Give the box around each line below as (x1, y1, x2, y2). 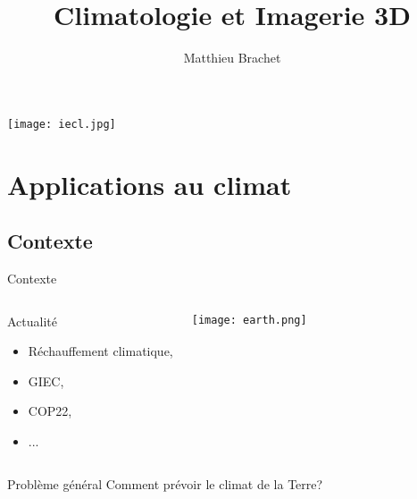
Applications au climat (7, 165, 292, 202)
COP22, (28, 402, 72, 420)
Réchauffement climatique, (28, 342, 173, 360)
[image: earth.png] (191, 313, 307, 326)
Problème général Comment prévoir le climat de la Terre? (7, 474, 323, 493)
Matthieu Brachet (183, 48, 281, 67)
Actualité (7, 311, 57, 330)
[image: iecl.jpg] (7, 117, 116, 131)
